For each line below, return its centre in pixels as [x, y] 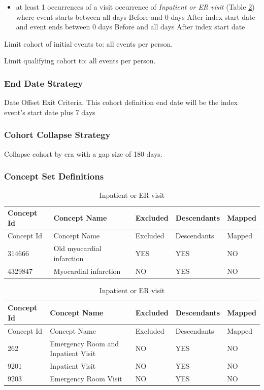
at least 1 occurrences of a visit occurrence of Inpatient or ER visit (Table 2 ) [135, 7]
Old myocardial [77, 248]
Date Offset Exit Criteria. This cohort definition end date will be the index [121, 102]
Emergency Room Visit [86, 378]
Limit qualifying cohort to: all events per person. [80, 61]
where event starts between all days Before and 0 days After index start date [136, 16]
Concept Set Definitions [54, 176]
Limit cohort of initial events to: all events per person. [89, 43]
